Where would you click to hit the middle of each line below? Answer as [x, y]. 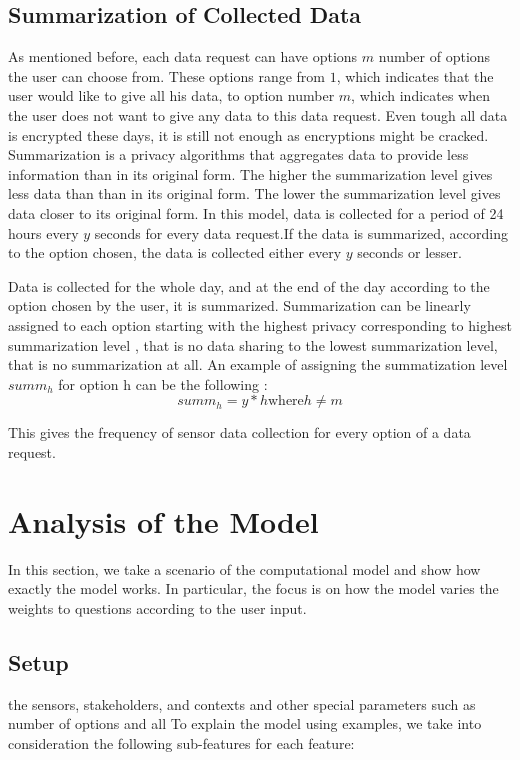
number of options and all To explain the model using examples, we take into [245, 723]
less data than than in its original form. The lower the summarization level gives [254, 193]
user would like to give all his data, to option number [171, 95]
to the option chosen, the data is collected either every [175, 252]
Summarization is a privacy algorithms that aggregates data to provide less [238, 154]
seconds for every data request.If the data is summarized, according [301, 232]
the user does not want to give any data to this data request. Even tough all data [258, 114]
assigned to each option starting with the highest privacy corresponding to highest [260, 324]
